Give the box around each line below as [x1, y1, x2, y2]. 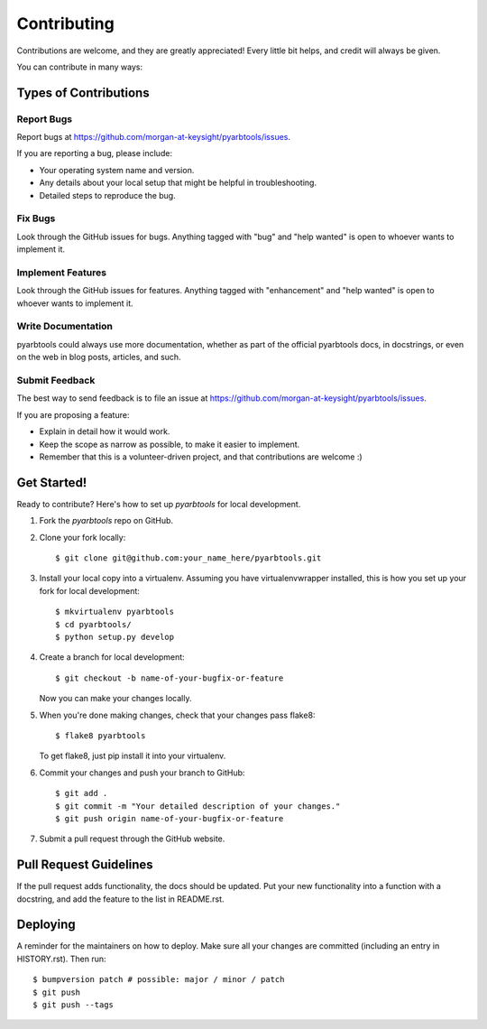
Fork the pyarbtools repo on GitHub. [39, 515, 174, 526]
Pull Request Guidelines [16, 857, 153, 873]
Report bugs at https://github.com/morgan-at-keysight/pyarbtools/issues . [16, 132, 291, 143]
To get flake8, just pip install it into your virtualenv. [39, 750, 226, 762]
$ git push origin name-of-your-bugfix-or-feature [55, 813, 284, 823]
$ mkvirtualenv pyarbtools [55, 607, 175, 617]
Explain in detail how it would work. [39, 426, 170, 437]
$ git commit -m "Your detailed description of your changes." [55, 801, 341, 811]
